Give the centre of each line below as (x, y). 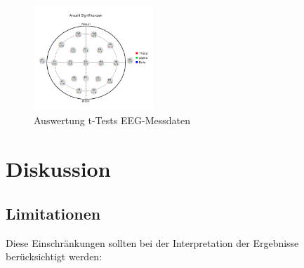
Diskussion (58, 169)
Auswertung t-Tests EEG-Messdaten (112, 120)
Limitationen (53, 213)
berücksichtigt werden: (54, 256)
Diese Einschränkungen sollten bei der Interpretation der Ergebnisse (152, 242)
